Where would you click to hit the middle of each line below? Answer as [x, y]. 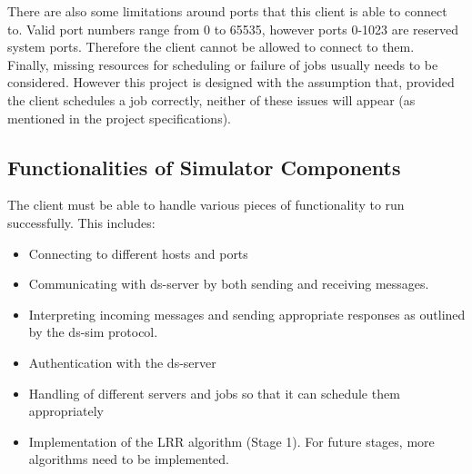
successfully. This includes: [81, 222]
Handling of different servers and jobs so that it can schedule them [214, 393]
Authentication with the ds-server [122, 362]
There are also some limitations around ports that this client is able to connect [227, 11]
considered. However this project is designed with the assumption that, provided [231, 82]
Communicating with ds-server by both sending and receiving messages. [229, 284]
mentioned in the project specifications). [119, 118]
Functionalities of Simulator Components [204, 167]
